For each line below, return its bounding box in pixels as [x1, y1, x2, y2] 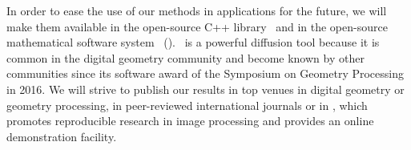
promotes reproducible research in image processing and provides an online [6, 112, 374, 129]
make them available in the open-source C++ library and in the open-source [6, 18, 388, 34]
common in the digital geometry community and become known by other [6, 49, 365, 66]
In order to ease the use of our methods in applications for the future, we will [6, 2, 387, 18]
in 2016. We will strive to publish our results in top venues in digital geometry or [6, 80, 405, 97]
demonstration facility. [6, 128, 117, 144]
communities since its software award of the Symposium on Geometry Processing [6, 65, 404, 82]
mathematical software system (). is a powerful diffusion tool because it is [6, 34, 380, 51]
